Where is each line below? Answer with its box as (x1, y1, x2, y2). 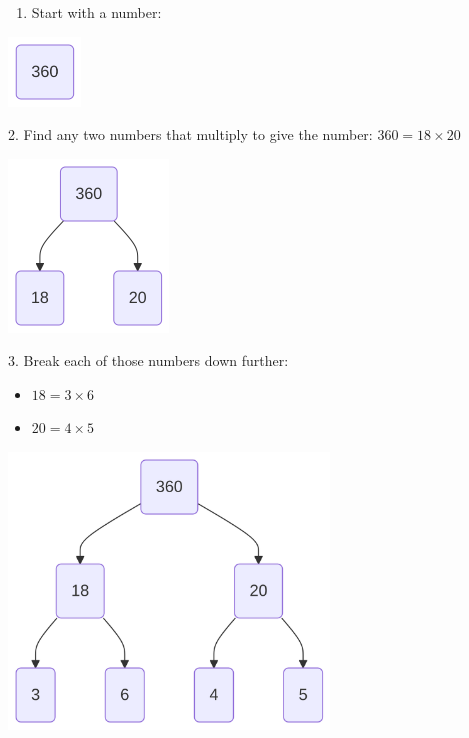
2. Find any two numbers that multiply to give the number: (8, 124, 373, 145)
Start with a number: (31, 2, 162, 22)
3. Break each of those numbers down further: (8, 350, 289, 371)
